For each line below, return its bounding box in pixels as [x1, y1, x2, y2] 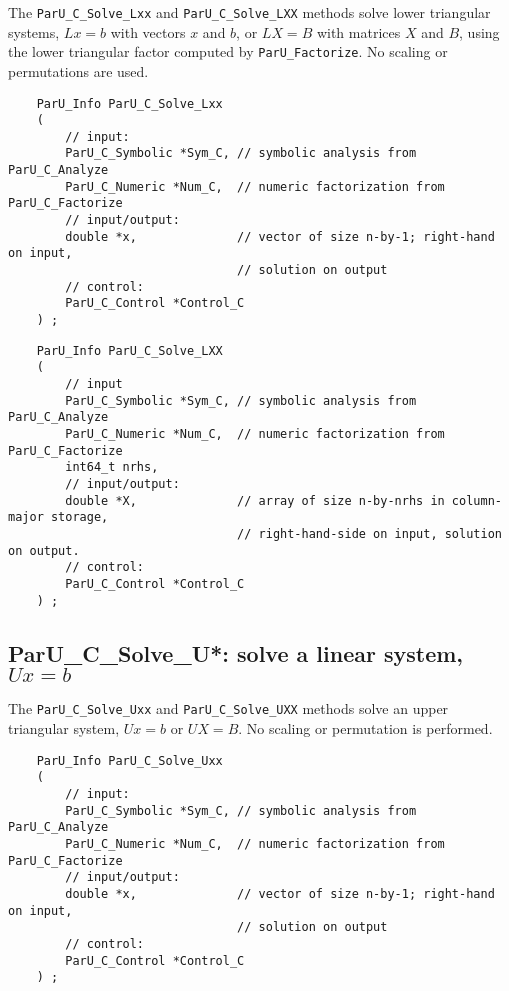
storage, [50, 510, 109, 525]
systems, [8, 21, 60, 42]
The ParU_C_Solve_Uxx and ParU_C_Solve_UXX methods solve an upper [8, 698, 449, 719]
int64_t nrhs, [65, 460, 159, 475]
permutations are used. [8, 60, 149, 81]
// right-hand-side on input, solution [237, 526, 502, 541]
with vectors [110, 21, 186, 42]
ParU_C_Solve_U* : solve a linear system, [8, 637, 464, 668]
